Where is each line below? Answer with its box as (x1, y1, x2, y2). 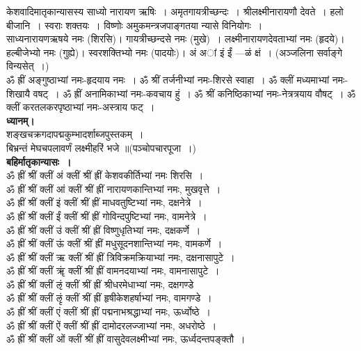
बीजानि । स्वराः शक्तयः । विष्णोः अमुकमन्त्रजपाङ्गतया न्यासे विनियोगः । (6, 17, 263, 32)
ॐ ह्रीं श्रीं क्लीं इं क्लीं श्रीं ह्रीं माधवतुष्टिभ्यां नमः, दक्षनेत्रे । (6, 195, 202, 210)
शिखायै (6, 86, 31, 100)
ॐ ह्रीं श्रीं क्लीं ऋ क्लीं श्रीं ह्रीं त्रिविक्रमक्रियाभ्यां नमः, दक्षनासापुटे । (6, 249, 235, 264)
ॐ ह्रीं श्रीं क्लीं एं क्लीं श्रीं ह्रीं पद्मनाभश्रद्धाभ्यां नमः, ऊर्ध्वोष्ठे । (6, 304, 211, 319)
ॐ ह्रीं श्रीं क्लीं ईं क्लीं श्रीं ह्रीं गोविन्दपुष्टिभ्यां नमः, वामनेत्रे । (6, 208, 207, 223)
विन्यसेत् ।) (6, 58, 49, 73)
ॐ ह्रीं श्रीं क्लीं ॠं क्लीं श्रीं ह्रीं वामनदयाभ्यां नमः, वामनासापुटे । (6, 263, 220, 278)
